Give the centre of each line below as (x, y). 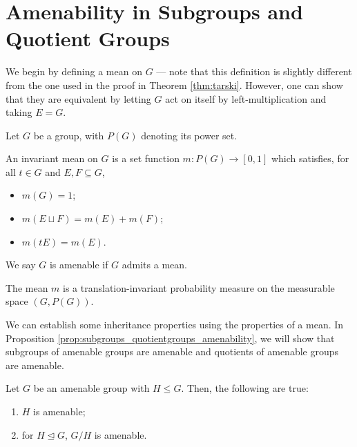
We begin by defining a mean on (74, 71)
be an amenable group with (91, 388)
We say (21, 265)
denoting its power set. (189, 135)
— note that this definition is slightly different (254, 71)
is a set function (146, 158)
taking (19, 112)
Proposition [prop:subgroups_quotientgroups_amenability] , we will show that (170, 338)
